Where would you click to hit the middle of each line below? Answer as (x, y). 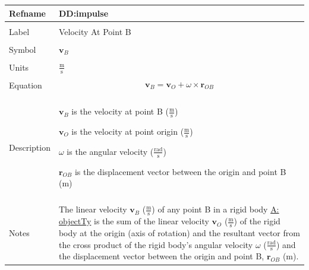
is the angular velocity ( (110, 151)
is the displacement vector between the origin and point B (180, 171)
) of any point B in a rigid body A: (215, 209)
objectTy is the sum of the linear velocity (134, 221)
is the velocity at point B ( (120, 111)
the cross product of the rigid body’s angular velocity (156, 244)
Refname (27, 13)
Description (30, 147)
